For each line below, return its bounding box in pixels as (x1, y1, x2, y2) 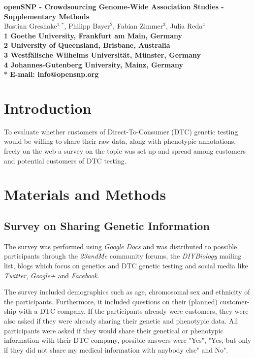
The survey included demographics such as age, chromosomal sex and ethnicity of (4, 287, 250, 297)
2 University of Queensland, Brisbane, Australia (4, 40, 170, 50)
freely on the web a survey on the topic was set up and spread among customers (4, 146, 246, 156)
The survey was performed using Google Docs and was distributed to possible (4, 241, 237, 251)
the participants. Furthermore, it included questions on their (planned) (4, 296, 218, 306)
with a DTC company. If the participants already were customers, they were (18, 306, 249, 316)
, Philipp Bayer (64, 21, 110, 31)
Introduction (4, 98, 92, 118)
